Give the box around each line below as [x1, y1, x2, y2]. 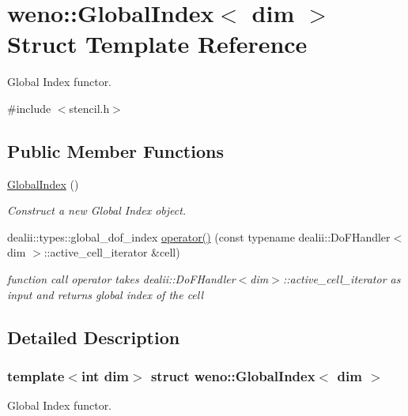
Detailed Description [7, 324, 180, 349]
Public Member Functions [7, 138, 224, 163]
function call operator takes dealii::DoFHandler [7, 271, 236, 287]
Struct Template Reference [7, 28, 308, 60]
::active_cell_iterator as [282, 271, 401, 287]
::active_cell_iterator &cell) [43, 244, 180, 260]
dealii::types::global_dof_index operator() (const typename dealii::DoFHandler [7, 228, 391, 245]
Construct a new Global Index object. [7, 202, 187, 219]
